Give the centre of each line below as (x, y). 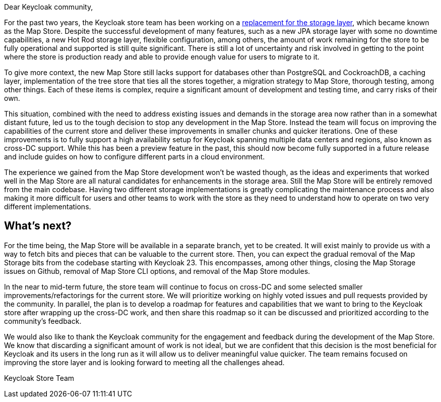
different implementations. (48, 207)
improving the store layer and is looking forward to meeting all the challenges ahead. (144, 362)
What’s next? (38, 226)
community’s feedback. (43, 321)
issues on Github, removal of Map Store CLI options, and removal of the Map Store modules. (157, 271)
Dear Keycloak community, (49, 7)
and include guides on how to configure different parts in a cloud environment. (135, 157)
